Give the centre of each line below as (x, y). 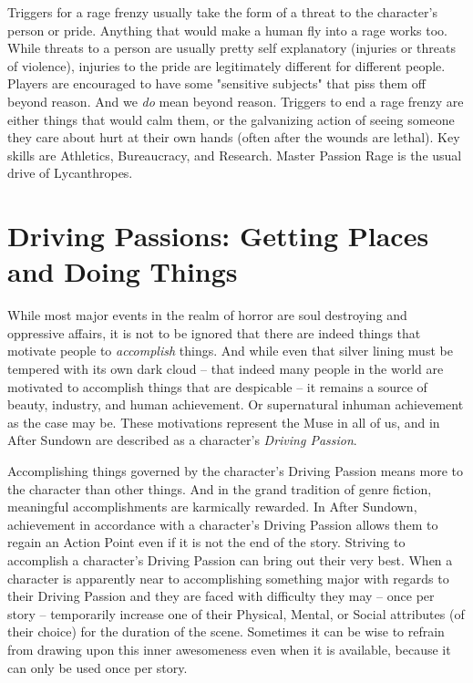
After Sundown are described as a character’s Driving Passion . (182, 440)
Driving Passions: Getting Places (218, 236)
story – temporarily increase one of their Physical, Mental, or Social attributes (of (236, 613)
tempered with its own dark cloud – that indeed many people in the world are (226, 369)
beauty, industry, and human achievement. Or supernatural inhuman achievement (236, 404)
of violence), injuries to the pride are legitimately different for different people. (226, 65)
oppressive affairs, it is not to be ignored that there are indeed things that (214, 332)
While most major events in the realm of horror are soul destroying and (207, 315)
